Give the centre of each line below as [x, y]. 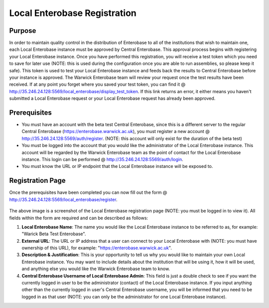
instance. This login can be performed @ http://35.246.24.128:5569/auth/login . [103, 159]
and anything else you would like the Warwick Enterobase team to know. [96, 269]
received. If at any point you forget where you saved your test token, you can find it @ [97, 84]
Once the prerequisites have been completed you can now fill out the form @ [88, 192]
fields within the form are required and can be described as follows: [79, 218]
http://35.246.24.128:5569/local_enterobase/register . [63, 199]
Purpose [23, 31]
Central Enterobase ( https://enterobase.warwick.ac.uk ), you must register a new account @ [116, 132]
